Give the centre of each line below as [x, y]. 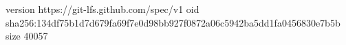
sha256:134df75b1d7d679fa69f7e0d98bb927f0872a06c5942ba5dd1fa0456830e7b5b [173, 22]
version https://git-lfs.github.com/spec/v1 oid [102, 9]
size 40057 [27, 36]
